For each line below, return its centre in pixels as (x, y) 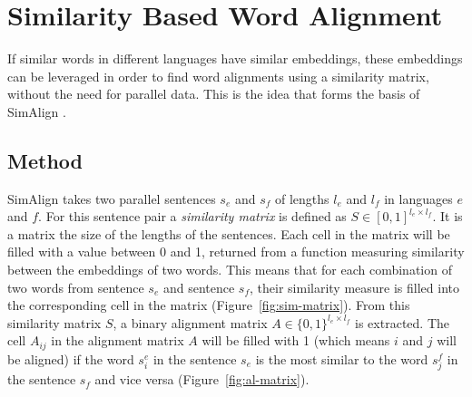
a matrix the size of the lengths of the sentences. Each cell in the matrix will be (229, 233)
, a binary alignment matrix (190, 322)
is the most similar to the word (342, 358)
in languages (418, 198)
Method (45, 160)
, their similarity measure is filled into (354, 287)
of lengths (302, 198)
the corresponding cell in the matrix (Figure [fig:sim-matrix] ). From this (209, 305)
